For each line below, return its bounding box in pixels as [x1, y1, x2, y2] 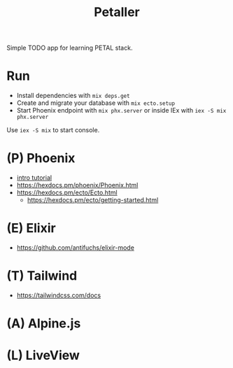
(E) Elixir [6, 220, 57, 236]
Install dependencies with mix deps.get [16, 92, 130, 100]
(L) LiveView [6, 348, 80, 364]
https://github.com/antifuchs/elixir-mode [16, 243, 134, 252]
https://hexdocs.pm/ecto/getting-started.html [27, 196, 159, 204]
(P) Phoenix [6, 150, 76, 167]
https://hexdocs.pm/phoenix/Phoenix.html [16, 181, 139, 190]
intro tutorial [16, 174, 52, 182]
